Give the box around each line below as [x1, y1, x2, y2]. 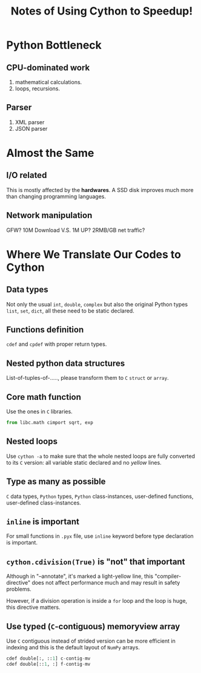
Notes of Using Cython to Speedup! [10, 4, 193, 18]
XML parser [15, 118, 45, 125]
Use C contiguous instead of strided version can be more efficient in [6, 637, 176, 645]
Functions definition [6, 325, 84, 335]
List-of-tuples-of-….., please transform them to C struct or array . [6, 374, 169, 382]
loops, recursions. [15, 85, 61, 92]
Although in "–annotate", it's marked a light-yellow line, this [6, 572, 154, 580]
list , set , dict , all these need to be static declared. [6, 307, 134, 314]
